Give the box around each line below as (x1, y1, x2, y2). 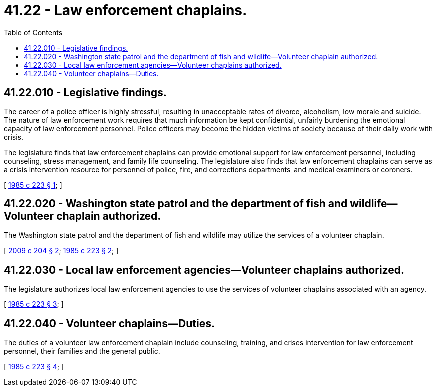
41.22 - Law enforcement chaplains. (4, 2, 247, 19)
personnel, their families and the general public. (4, 347, 160, 356)
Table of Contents (4, 28, 63, 37)
